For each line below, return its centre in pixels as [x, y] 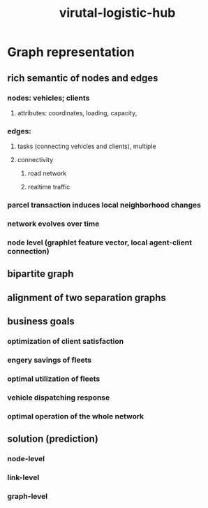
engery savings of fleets [50, 360]
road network [47, 173]
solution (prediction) [53, 439]
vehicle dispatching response [59, 398]
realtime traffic [49, 187]
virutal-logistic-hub [117, 13]
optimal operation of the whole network [76, 416]
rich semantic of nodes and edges [83, 78]
